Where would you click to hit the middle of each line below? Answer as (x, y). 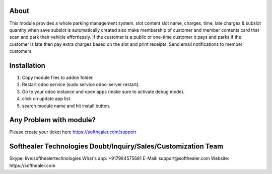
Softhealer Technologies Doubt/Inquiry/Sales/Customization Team (116, 147)
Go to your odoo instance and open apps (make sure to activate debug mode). (103, 92)
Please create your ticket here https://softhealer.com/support (73, 132)
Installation (27, 65)
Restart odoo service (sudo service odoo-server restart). (81, 84)
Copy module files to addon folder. (58, 77)
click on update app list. (47, 99)
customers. (21, 51)
